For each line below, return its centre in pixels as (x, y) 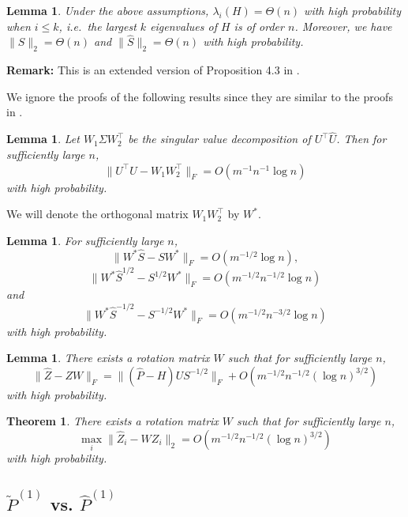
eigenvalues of (183, 26)
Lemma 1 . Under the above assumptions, (108, 10)
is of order (259, 26)
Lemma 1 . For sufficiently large (85, 240)
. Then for (361, 139)
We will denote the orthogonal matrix (97, 214)
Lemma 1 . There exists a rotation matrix (108, 358)
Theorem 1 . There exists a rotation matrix (112, 421)
